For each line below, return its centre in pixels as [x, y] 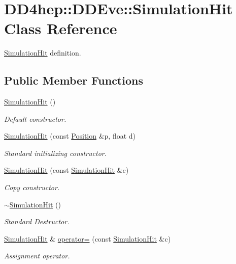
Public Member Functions [74, 80]
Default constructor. [35, 118]
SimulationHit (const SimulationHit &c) [66, 170]
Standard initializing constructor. [55, 153]
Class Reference [61, 28]
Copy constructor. [32, 187]
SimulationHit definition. [43, 53]
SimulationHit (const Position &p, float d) [70, 136]
